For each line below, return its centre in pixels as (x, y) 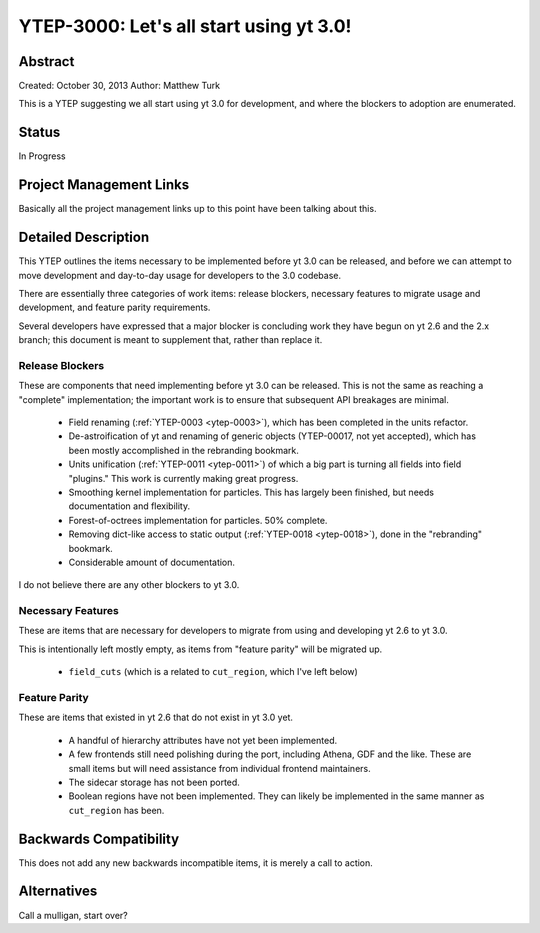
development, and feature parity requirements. (114, 307)
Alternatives (58, 891)
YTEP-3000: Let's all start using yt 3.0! (185, 26)
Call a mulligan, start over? (73, 915)
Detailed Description (84, 237)
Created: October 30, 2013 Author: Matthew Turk (119, 86)
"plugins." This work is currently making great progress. (183, 478)
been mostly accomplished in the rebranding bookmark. (184, 450)
